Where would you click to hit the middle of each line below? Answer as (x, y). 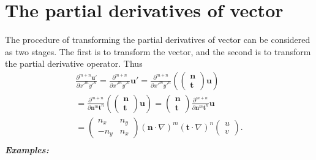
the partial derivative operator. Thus (74, 63)
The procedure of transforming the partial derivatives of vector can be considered (158, 40)
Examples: (27, 150)
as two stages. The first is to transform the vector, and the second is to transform (158, 51)
